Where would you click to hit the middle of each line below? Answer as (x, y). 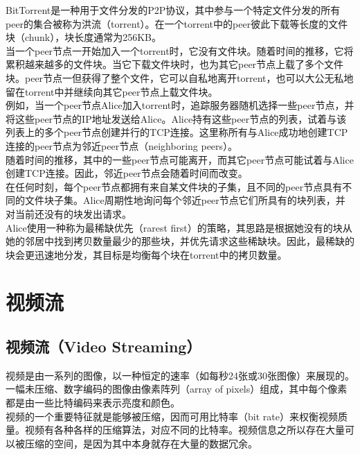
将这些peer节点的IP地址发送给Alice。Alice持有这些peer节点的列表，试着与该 (176, 118)
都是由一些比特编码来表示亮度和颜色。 (93, 403)
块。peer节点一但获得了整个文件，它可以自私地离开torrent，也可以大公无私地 (180, 77)
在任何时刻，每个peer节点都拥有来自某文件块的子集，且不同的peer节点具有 (174, 186)
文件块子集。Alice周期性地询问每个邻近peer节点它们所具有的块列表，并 (185, 200)
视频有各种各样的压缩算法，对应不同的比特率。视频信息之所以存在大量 (184, 430)
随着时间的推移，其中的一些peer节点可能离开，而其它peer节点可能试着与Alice (180, 159)
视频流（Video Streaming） (103, 346)
